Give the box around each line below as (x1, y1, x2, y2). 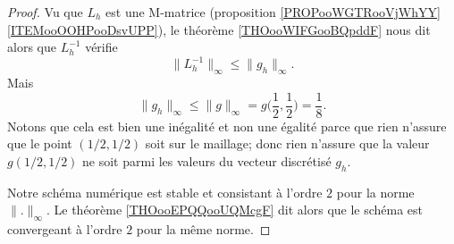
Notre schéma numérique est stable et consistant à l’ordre (7, 182, 323, 201)
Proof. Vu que (7, 3, 83, 21)
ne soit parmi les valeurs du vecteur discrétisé (82, 151, 332, 170)
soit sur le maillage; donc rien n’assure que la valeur (145, 134, 430, 153)
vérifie (85, 38, 118, 56)
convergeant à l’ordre (7, 220, 122, 239)
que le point (7, 134, 72, 153)
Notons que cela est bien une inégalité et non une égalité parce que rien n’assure (7, 116, 447, 135)
